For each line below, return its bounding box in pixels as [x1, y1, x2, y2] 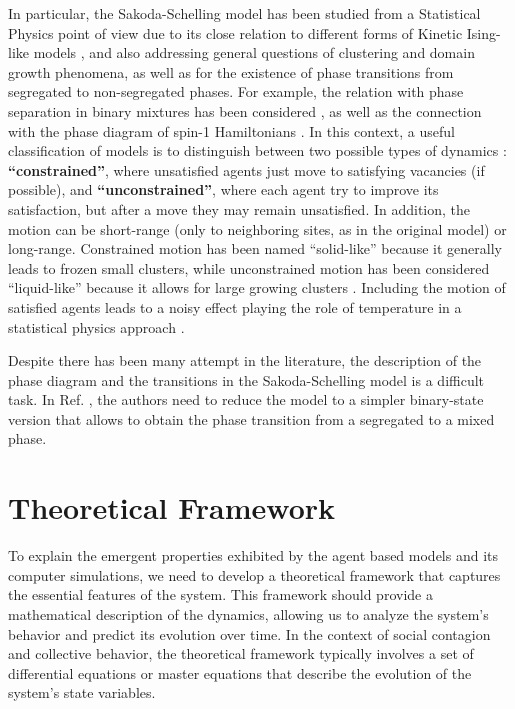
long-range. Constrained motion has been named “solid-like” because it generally [8, 238, 502, 259]
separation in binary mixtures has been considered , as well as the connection [8, 100, 482, 121]
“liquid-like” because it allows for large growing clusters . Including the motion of [8, 277, 506, 298]
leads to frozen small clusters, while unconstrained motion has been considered [8, 257, 490, 278]
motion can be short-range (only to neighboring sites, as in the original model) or [8, 218, 507, 239]
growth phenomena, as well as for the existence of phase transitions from [8, 61, 454, 82]
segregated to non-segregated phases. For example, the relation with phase [8, 81, 464, 102]
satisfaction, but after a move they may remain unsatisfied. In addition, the [8, 198, 471, 219]
